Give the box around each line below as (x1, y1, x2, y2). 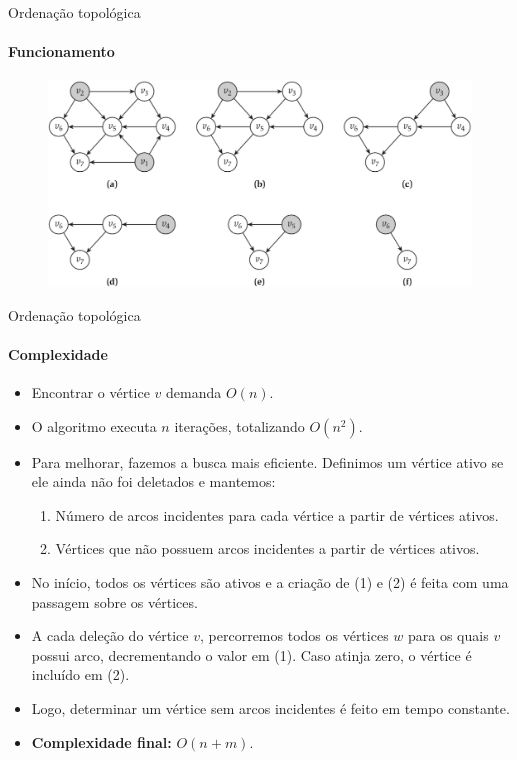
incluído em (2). (31, 664, 130, 685)
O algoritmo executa (31, 415, 157, 436)
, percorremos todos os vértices (200, 625, 389, 646)
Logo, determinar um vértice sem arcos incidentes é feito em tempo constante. (31, 697, 510, 718)
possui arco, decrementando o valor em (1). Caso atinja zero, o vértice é (31, 644, 472, 665)
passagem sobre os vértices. (31, 591, 198, 612)
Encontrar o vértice (31, 381, 150, 402)
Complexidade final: (31, 731, 172, 752)
